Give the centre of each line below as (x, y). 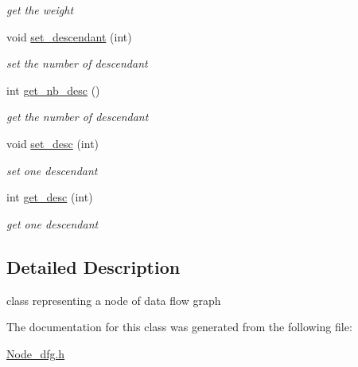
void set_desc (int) (53, 143)
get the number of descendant (78, 117)
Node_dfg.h (36, 353)
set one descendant (52, 170)
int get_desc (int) (50, 197)
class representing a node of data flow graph (114, 300)
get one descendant (53, 223)
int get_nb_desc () (53, 90)
